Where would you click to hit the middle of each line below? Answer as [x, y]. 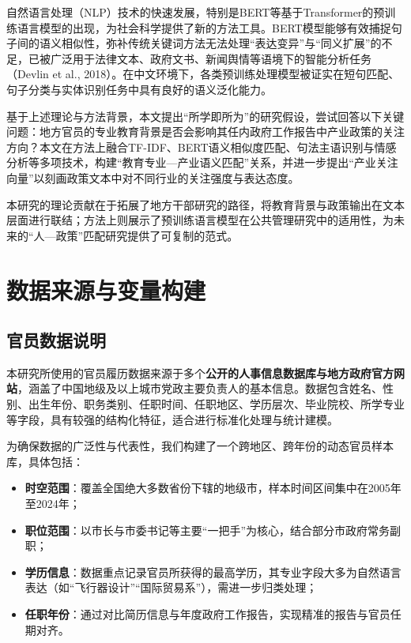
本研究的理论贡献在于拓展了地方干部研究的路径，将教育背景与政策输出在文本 [205, 204]
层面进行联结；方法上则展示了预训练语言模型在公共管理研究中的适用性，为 [200, 220]
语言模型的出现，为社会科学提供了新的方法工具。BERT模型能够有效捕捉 [204, 27]
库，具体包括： [45, 461]
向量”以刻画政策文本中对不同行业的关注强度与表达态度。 [153, 177]
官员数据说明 [56, 340]
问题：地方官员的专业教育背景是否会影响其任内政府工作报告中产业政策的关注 [205, 132]
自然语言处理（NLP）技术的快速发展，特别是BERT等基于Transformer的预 [196, 12]
